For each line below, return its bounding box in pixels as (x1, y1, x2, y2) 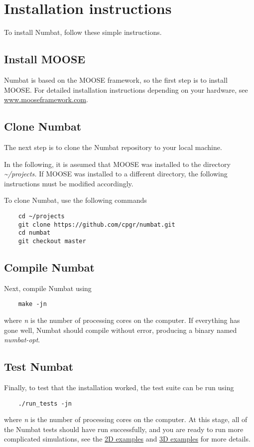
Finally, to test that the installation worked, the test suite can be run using (4, 382, 234, 392)
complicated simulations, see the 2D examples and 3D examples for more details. (4, 434, 251, 444)
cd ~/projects (18, 212, 65, 220)
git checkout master (18, 237, 86, 245)
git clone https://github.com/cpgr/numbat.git (18, 221, 175, 228)
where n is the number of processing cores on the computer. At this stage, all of (4, 414, 248, 425)
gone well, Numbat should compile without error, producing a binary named (4, 324, 237, 335)
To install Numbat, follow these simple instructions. (4, 27, 162, 37)
